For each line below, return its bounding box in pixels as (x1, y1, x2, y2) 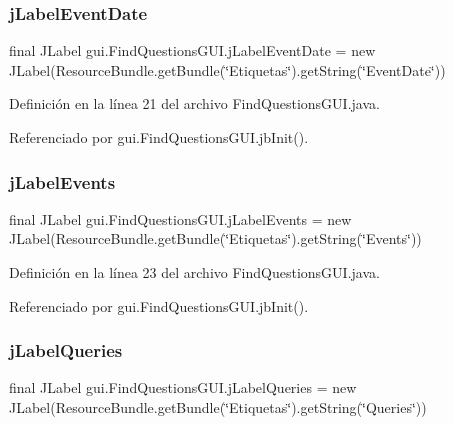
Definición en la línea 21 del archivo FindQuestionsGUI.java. (9, 93, 380, 114)
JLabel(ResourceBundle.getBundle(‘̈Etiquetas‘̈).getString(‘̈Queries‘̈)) (9, 397, 427, 417)
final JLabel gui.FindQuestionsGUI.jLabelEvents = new (9, 208, 352, 229)
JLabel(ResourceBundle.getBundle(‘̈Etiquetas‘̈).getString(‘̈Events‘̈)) (9, 228, 422, 249)
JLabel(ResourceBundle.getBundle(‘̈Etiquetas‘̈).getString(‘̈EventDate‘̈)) (9, 59, 446, 80)
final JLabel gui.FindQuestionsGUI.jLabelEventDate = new (9, 40, 376, 61)
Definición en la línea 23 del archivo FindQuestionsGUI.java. (9, 262, 380, 282)
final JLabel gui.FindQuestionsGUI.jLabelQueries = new (9, 377, 357, 398)
